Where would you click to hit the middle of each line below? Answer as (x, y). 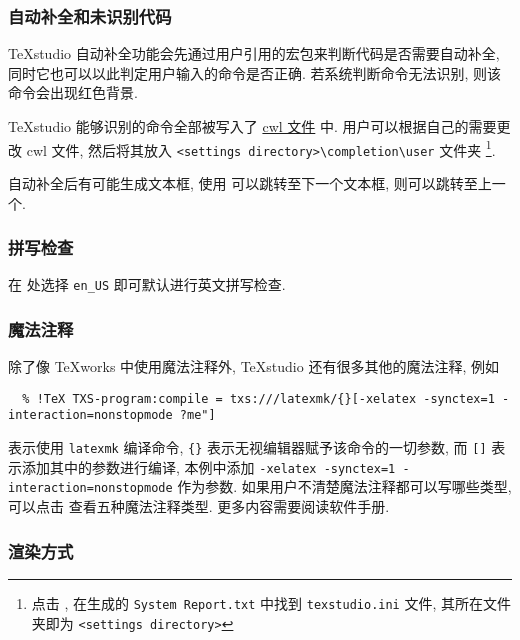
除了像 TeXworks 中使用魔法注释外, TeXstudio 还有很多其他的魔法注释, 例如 (253, 366)
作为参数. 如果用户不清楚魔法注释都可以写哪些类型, (344, 486)
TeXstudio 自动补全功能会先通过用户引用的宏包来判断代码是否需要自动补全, (254, 53)
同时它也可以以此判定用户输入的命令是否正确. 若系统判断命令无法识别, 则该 (255, 72)
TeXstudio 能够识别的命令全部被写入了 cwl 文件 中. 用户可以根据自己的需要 (252, 126)
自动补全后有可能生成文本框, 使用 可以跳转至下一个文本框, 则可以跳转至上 (250, 182)
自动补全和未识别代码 (90, 15)
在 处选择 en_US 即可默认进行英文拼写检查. (147, 284)
